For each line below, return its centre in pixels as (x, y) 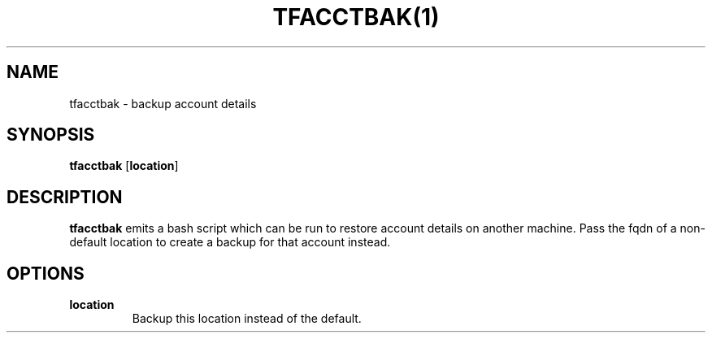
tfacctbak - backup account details (163, 103)
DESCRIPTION (65, 197)
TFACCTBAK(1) (356, 17)
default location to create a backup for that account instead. (230, 242)
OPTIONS (46, 273)
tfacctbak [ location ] (124, 166)
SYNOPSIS (51, 135)
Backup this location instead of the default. (247, 319)
